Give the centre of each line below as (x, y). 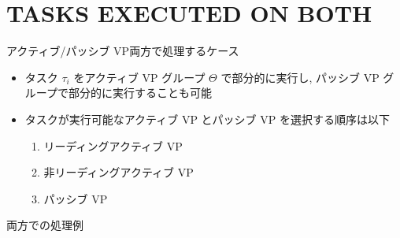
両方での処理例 (45, 225)
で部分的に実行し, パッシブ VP (300, 77)
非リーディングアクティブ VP (119, 172)
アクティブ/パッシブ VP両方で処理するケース (123, 51)
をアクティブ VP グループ (139, 77)
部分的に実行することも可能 (140, 93)
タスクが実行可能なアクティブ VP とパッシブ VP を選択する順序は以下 (207, 119)
